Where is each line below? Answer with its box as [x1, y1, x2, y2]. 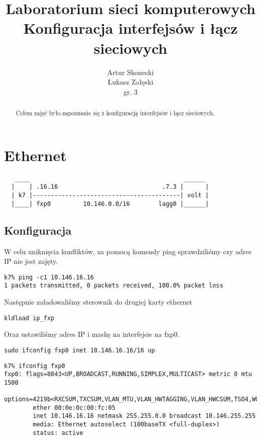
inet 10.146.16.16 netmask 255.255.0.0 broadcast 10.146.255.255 [33, 412, 256, 420]
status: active [33, 429, 83, 436]
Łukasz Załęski [107, 77, 154, 87]
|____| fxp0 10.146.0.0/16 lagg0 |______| [11, 200, 209, 207]
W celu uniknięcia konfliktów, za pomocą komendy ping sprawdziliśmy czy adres [4, 246, 252, 256]
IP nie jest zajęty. [4, 256, 58, 266]
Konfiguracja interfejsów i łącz [23, 18, 238, 38]
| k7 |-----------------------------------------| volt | [11, 191, 209, 199]
